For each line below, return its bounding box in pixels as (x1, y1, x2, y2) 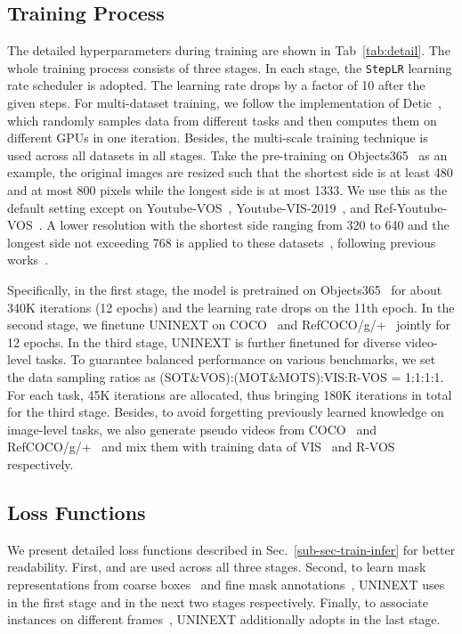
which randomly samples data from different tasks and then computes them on (7, 110, 437, 129)
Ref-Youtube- (374, 198, 448, 216)
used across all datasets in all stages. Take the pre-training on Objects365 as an (7, 145, 448, 164)
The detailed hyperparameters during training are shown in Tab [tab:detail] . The (7, 41, 450, 60)
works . (7, 250, 49, 269)
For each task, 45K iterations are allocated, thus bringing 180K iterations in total (7, 385, 452, 403)
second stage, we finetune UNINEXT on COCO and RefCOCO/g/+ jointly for (7, 315, 450, 334)
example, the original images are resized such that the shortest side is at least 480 (7, 163, 453, 182)
